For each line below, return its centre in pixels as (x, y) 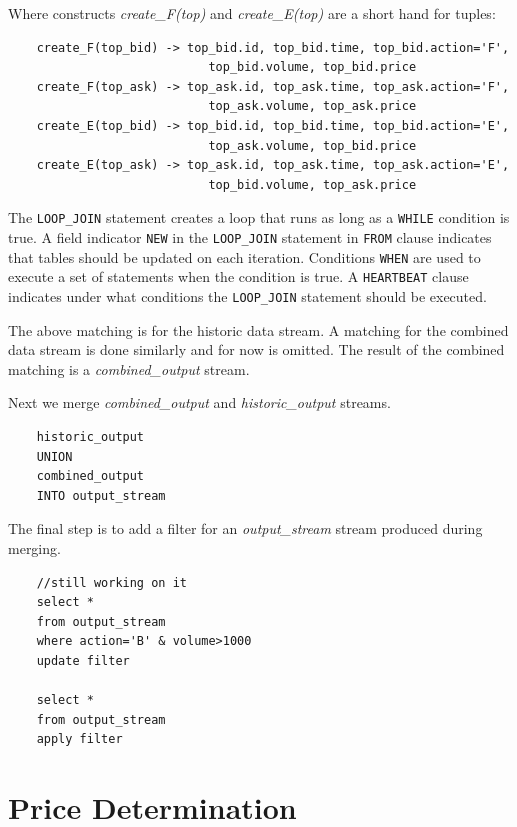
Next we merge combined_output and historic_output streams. (199, 402)
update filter (83, 660)
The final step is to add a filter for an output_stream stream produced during (245, 528)
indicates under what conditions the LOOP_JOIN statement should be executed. (247, 295)
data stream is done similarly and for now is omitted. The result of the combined (256, 349)
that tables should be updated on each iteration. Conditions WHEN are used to (244, 256)
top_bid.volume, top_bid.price (312, 67)
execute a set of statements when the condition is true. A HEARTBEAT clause (238, 276)
